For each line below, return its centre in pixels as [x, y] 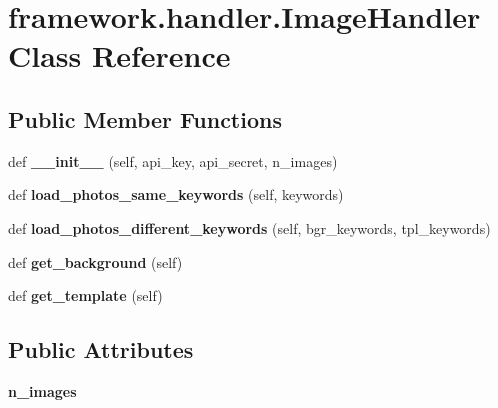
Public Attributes [101, 349]
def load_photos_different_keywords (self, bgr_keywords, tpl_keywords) [249, 227]
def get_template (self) [85, 295]
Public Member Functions [145, 118]
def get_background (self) [95, 261]
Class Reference [119, 55]
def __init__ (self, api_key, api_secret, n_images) [173, 160]
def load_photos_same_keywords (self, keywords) [176, 194]
